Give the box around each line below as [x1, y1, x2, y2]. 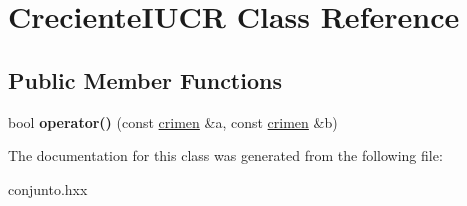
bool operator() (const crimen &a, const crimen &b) [8, 111, 338, 132]
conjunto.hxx [8, 178, 88, 199]
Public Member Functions [8, 64, 282, 95]
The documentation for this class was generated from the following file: [8, 145, 443, 166]
